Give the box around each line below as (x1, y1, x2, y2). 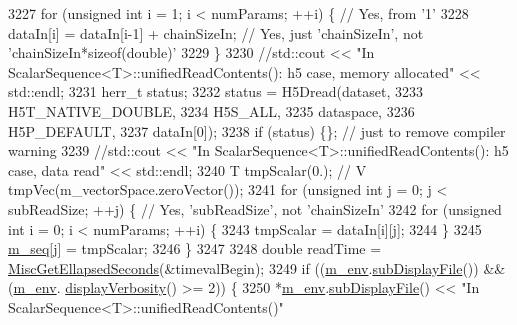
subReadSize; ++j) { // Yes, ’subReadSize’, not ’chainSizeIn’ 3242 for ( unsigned (8, 198, 502, 219)
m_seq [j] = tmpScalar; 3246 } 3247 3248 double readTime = (8, 238, 382, 259)
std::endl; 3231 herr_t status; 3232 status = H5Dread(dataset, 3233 (8, 81, 423, 102)
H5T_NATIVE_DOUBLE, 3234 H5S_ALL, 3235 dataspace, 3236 (8, 100, 415, 121)
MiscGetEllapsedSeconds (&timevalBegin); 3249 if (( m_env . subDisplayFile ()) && (8, 257, 506, 278)
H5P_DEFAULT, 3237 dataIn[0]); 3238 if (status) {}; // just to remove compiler (8, 120, 506, 141)
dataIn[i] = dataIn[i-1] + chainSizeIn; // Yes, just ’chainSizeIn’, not (8, 22, 424, 43)
